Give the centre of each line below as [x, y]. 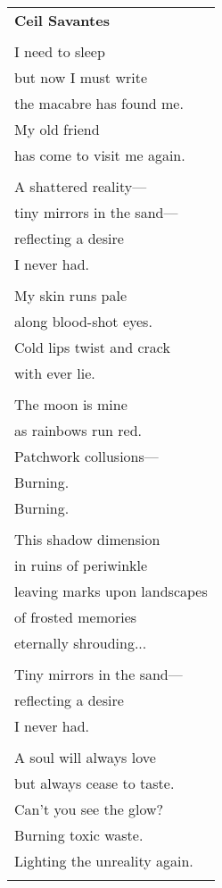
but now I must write [81, 77]
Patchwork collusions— [86, 456]
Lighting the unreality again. [104, 861]
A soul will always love [85, 757]
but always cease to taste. [95, 783]
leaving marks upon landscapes [111, 591]
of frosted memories [76, 617]
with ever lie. [55, 373]
